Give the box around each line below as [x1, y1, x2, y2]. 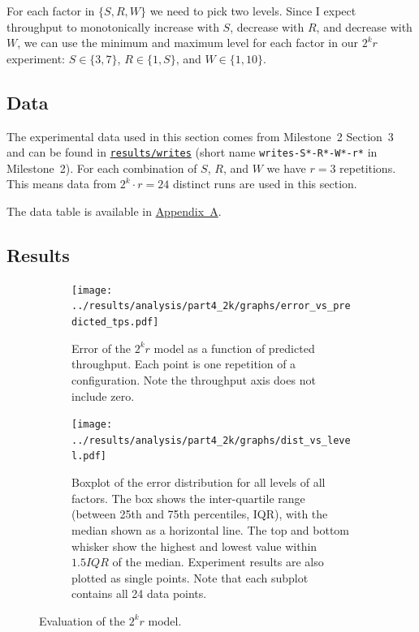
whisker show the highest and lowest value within [71, 537, 317, 554]
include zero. [71, 387, 135, 404]
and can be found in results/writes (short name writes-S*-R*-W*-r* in [6, 144, 378, 161]
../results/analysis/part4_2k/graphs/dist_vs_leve [71, 434, 351, 446]
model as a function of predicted [153, 339, 315, 356]
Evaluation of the [39, 612, 125, 629]
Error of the [71, 339, 132, 356]
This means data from [6, 175, 117, 192]
